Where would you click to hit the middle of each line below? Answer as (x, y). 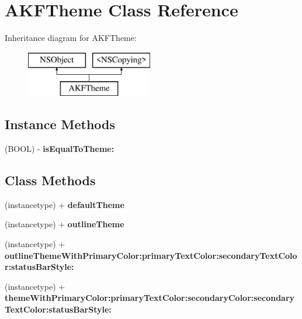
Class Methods (50, 180)
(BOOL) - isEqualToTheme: (60, 149)
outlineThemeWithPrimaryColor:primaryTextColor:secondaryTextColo (151, 255)
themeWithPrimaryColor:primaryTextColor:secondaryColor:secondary (150, 298)
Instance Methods (60, 124)
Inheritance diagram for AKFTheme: (71, 38)
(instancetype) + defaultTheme (65, 204)
